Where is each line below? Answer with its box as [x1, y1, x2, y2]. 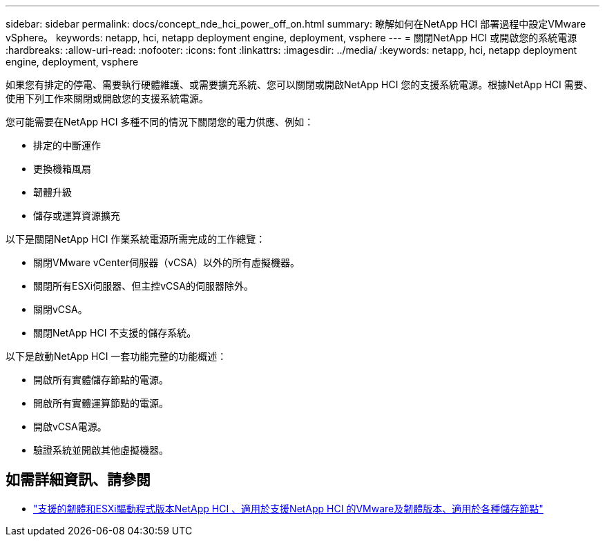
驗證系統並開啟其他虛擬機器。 [33, 444, 169, 456]
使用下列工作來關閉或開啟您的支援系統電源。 [6, 92, 209, 104]
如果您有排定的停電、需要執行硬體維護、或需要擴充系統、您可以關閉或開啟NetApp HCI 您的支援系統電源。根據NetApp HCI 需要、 [6, 79, 593, 90]
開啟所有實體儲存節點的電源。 [33, 374, 169, 385]
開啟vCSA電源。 [33, 421, 107, 432]
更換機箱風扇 [33, 163, 91, 174]
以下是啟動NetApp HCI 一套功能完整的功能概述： [6, 350, 227, 362]
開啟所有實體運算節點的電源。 [33, 397, 169, 409]
